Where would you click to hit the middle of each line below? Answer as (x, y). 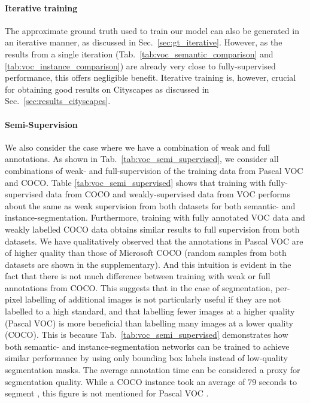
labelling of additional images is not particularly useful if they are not (153, 299)
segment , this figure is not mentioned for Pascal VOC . (107, 393)
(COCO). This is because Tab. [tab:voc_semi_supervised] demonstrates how (147, 335)
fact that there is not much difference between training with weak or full (138, 276)
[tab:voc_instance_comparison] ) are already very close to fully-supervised (140, 65)
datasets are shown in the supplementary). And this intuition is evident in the (148, 264)
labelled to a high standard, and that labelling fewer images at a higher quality (150, 311)
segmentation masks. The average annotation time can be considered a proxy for (153, 370)
